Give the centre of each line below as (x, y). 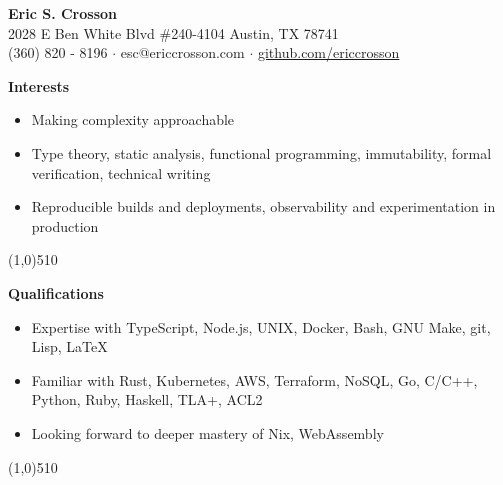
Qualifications (56, 292)
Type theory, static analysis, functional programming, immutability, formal (261, 152)
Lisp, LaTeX (69, 346)
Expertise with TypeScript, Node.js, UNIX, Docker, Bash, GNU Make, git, (261, 326)
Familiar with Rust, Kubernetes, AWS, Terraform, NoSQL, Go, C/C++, (254, 379)
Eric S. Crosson (63, 13)
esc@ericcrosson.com (182, 52)
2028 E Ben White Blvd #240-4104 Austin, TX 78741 (173, 32)
